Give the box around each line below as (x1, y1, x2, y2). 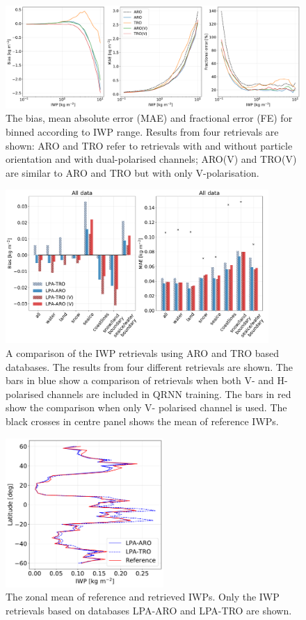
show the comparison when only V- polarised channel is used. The (6, 400, 287, 415)
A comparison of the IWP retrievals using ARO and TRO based (6, 346, 279, 360)
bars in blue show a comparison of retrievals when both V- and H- (6, 373, 288, 388)
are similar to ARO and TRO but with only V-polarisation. (6, 165, 259, 180)
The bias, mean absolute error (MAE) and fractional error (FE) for (6, 111, 293, 125)
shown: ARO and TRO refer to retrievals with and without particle (6, 138, 293, 152)
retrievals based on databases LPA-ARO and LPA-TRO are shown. (6, 603, 292, 617)
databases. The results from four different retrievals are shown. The (6, 359, 293, 374)
